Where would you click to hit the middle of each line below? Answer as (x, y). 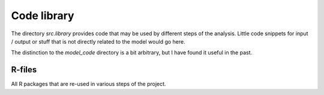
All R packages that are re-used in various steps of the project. (88, 84)
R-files (24, 70)
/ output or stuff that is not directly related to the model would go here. (98, 41)
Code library (43, 16)
